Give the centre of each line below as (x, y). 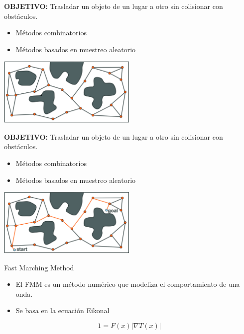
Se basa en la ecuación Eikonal (62, 310)
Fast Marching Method (39, 267)
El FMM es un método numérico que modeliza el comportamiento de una (128, 284)
